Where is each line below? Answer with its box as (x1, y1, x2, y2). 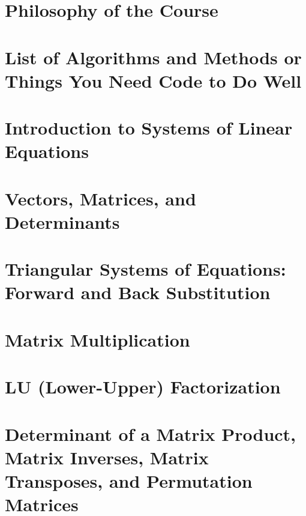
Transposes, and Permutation (5, 468, 253, 493)
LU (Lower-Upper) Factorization (5, 374, 281, 399)
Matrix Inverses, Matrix (5, 445, 209, 469)
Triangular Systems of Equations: (5, 256, 286, 281)
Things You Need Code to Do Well (5, 68, 302, 93)
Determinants (5, 209, 120, 234)
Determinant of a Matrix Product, (5, 421, 296, 446)
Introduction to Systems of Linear (5, 115, 293, 140)
